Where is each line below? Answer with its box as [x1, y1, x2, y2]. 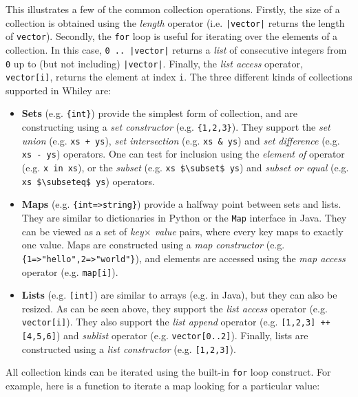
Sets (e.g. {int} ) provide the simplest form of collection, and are [21, 106, 298, 120]
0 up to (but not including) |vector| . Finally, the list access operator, [6, 56, 303, 70]
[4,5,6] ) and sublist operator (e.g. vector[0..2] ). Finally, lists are [21, 328, 308, 343]
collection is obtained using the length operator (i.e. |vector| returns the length [6, 15, 345, 30]
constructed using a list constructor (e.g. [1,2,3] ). [21, 341, 236, 356]
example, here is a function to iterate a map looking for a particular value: [6, 378, 320, 393]
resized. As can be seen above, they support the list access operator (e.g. [21, 301, 328, 315]
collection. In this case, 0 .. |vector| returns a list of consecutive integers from [6, 42, 347, 56]
